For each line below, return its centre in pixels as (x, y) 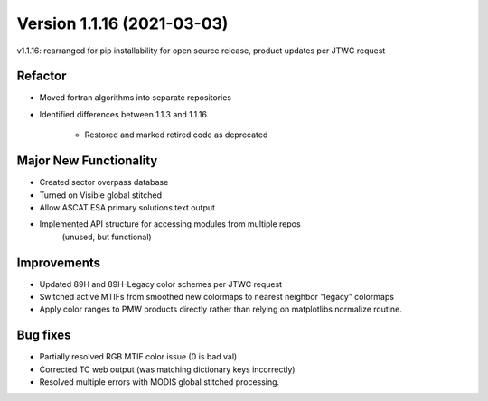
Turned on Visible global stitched (101, 195)
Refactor (42, 76)
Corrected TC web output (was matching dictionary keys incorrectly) (167, 369)
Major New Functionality (87, 161)
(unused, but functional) (107, 237)
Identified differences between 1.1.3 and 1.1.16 (123, 114)
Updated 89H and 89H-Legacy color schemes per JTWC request (161, 284)
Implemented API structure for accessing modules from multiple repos (170, 224)
